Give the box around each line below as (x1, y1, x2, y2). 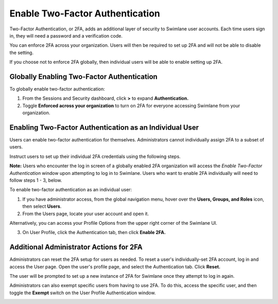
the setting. (9, 49, 33, 56)
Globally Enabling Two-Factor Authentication (9, 72, 158, 81)
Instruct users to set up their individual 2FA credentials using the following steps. (9, 153, 181, 159)
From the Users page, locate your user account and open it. (22, 210, 149, 217)
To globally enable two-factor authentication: (9, 86, 105, 92)
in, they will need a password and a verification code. (9, 32, 123, 39)
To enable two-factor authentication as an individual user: (9, 187, 132, 193)
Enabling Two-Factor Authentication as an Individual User (9, 123, 199, 132)
